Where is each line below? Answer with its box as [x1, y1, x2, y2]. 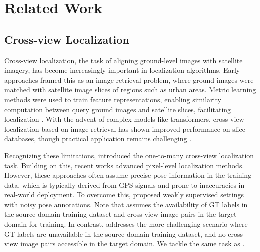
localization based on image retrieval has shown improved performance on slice [4, 123, 245, 134]
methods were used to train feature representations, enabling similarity [4, 94, 221, 104]
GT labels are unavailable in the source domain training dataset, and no [4, 228, 226, 239]
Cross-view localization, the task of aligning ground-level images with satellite [4, 55, 243, 65]
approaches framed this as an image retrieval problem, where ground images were [4, 74, 254, 85]
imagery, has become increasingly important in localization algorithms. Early [4, 65, 240, 75]
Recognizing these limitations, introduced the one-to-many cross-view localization [4, 150, 254, 160]
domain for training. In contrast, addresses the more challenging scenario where [4, 219, 248, 229]
